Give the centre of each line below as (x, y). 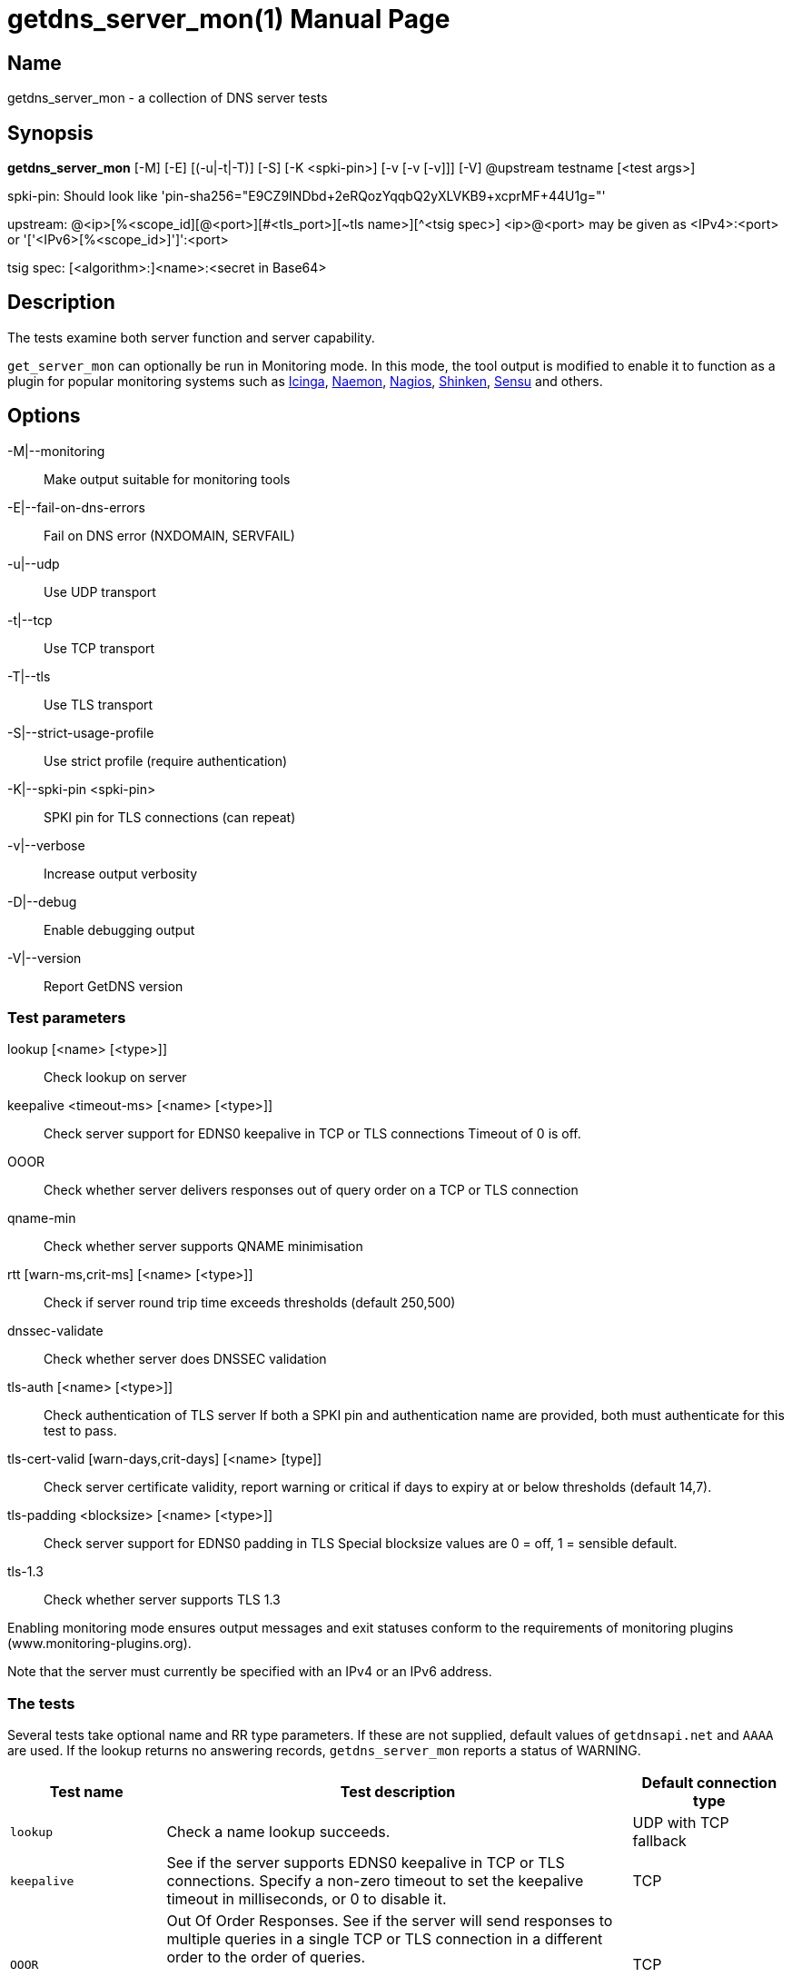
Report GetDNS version (114, 986)
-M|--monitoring (56, 451)
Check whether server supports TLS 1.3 (162, 1600)
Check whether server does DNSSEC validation (185, 1359)
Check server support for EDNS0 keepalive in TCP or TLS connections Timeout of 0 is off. (312, 1134)
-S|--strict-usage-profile (81, 732)
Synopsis (50, 133)
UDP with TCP (681, 1823)
